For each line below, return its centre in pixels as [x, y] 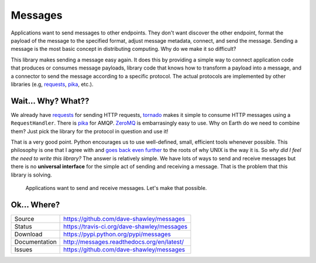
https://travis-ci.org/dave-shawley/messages [126, 226]
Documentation [35, 241]
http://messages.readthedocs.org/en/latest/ [124, 241]
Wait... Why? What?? [50, 101]
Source [24, 219]
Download [28, 234]
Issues [23, 250]
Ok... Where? [35, 205]
